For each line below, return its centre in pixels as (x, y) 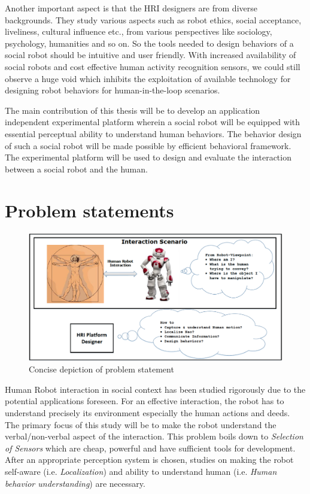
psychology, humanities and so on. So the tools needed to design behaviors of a (149, 43)
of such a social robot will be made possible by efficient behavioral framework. (148, 145)
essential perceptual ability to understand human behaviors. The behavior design (153, 133)
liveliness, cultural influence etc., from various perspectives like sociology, (139, 31)
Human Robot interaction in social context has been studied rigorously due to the (155, 389)
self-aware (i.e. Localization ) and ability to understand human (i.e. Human (141, 472)
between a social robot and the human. (76, 169)
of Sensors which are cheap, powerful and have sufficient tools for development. (150, 448)
